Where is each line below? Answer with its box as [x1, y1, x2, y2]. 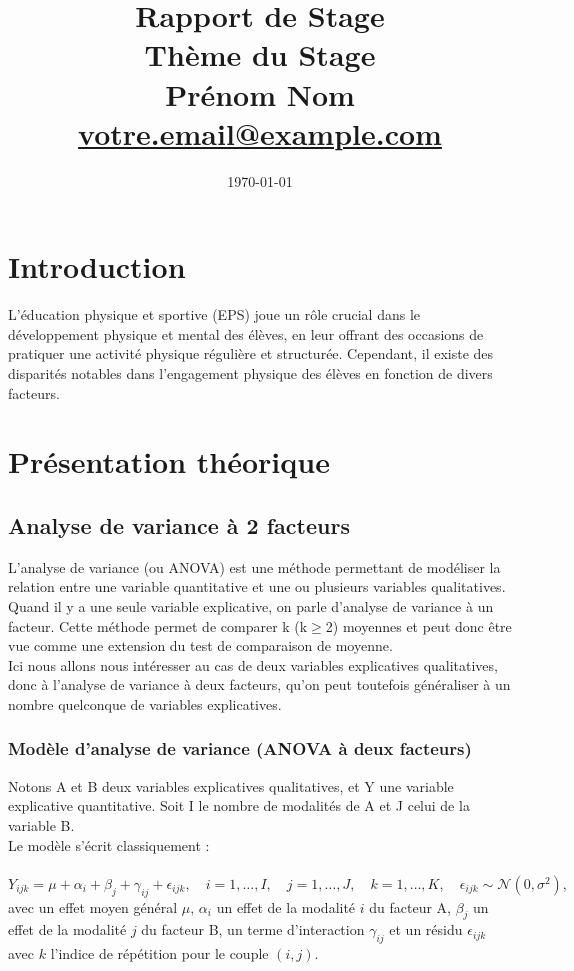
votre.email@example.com [78, 112, 442, 153]
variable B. [8, 814, 75, 835]
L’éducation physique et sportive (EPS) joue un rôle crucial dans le [8, 304, 421, 325]
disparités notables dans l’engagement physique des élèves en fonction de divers [8, 363, 493, 383]
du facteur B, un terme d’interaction [141, 919, 365, 940]
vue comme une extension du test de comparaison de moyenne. [8, 635, 393, 656]
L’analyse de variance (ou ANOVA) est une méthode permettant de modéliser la [8, 556, 501, 577]
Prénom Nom [165, 73, 355, 114]
